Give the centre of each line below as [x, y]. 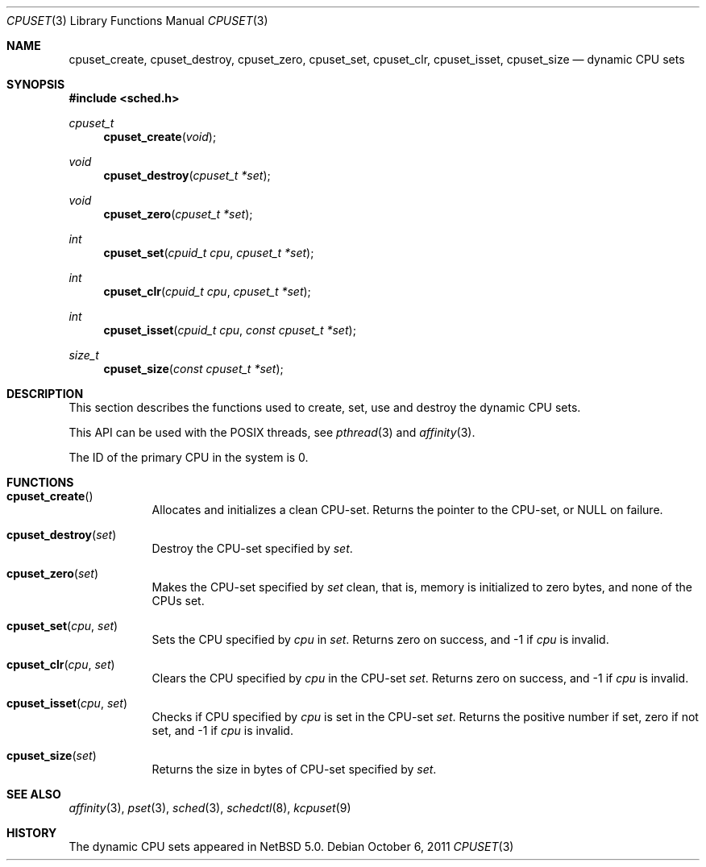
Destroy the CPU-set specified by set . [252, 548]
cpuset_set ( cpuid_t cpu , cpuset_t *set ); [209, 253]
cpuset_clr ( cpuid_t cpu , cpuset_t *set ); [207, 291]
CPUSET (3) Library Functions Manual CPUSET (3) [137, 21]
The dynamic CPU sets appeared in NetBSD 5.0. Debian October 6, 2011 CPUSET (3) [291, 846]
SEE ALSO [34, 794]
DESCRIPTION [45, 394]
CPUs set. [178, 601]
